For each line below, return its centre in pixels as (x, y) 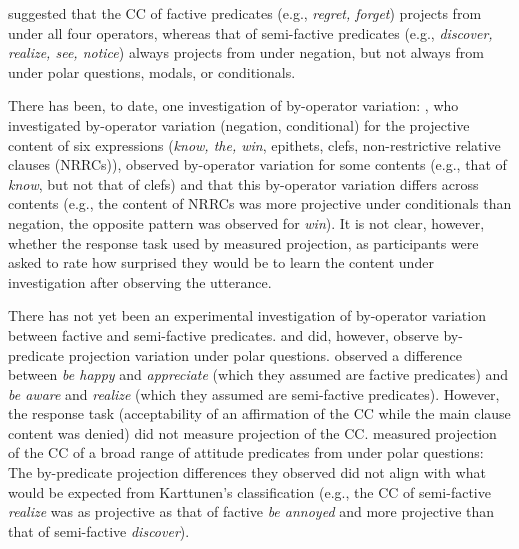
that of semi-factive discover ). (99, 530)
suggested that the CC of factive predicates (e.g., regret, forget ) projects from (245, 13)
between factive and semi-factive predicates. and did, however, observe (223, 334)
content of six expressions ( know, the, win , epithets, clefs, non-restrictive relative (254, 144)
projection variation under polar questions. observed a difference (265, 354)
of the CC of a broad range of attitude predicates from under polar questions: (246, 452)
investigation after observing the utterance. (140, 281)
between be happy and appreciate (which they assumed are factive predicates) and (258, 374)
